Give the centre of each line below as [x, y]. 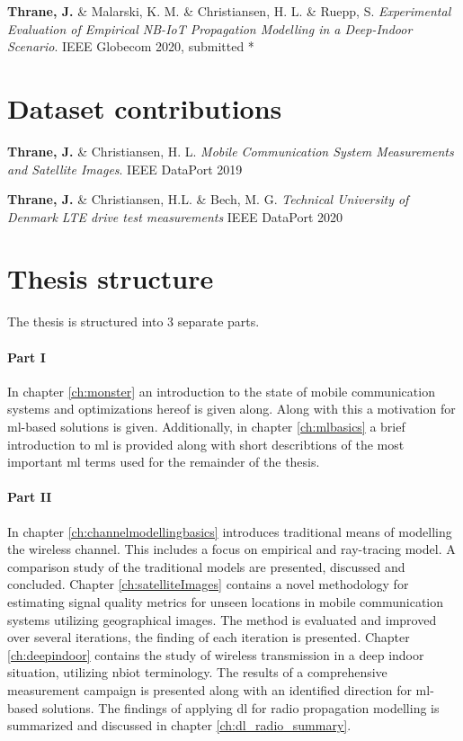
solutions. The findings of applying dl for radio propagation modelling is [240, 707]
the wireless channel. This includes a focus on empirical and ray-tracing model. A [231, 549]
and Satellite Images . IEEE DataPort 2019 [125, 169]
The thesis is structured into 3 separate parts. [134, 321]
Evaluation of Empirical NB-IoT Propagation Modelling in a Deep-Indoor [210, 28]
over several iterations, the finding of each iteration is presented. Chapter [209, 637]
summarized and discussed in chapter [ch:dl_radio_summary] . [179, 725]
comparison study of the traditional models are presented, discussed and [206, 566]
